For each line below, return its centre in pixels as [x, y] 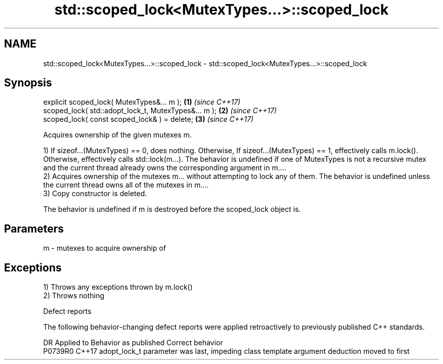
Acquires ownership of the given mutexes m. [118, 135]
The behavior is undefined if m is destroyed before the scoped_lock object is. [172, 209]
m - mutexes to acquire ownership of [105, 248]
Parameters [34, 229]
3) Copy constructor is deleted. [95, 194]
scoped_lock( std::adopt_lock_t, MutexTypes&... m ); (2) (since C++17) [160, 111]
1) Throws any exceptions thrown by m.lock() [118, 287]
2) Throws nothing [74, 296]
